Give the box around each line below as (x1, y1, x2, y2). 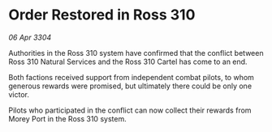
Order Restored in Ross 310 (8, 6, 196, 24)
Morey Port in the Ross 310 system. (8, 113, 127, 123)
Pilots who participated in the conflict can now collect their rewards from (8, 105, 252, 115)
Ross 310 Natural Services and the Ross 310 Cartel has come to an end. (8, 57, 248, 66)
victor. (8, 89, 30, 99)
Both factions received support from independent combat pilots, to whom (8, 72, 254, 82)
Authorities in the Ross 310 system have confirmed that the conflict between (8, 48, 264, 57)
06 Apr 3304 (8, 32, 52, 42)
